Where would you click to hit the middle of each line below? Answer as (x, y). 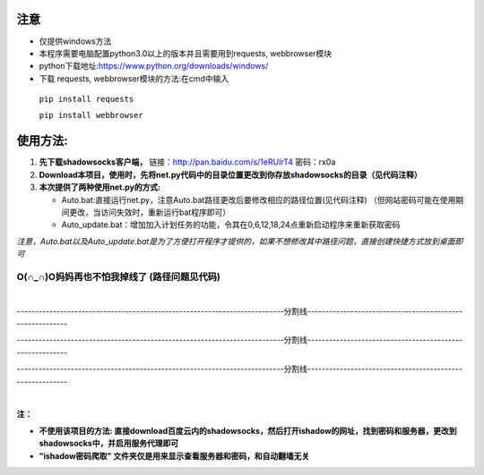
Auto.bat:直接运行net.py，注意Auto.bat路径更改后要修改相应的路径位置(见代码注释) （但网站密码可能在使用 (259, 199)
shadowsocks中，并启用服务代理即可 (109, 444)
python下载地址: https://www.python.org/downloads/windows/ (154, 66)
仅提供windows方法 (75, 41)
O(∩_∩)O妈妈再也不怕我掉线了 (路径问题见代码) (119, 276)
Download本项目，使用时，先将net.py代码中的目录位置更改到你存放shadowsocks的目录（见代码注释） (230, 174)
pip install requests (86, 99)
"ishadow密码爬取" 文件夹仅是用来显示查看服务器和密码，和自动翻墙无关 (174, 455)
